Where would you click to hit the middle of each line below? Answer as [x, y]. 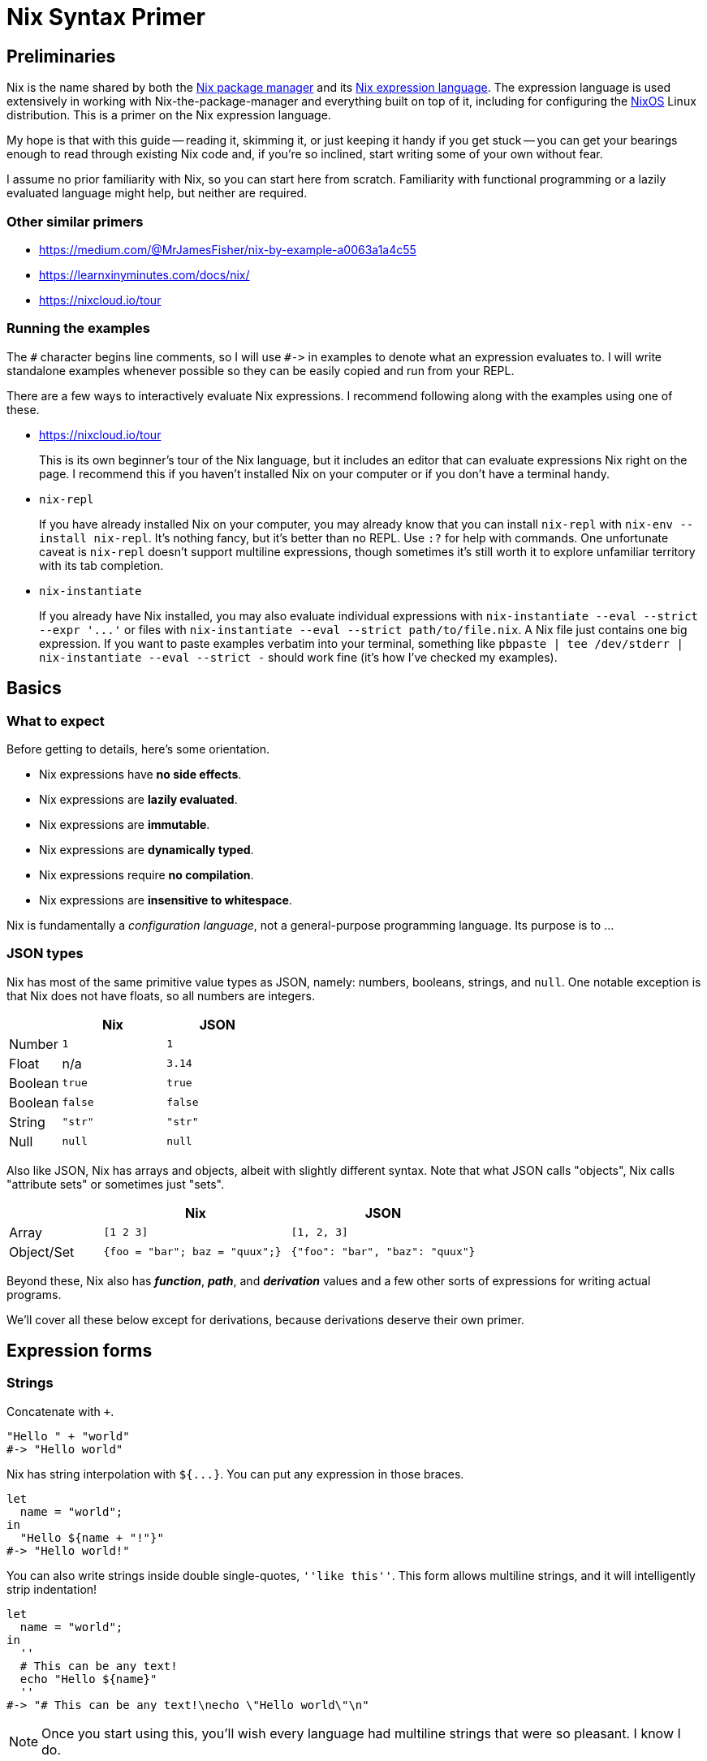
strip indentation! [52, 1589]
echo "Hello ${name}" [88, 1679]
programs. [34, 1294]
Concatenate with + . [60, 1411]
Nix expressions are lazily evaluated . [138, 799]
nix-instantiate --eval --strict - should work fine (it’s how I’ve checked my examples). [298, 657]
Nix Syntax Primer [106, 17]
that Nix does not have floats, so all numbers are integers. [161, 995]
